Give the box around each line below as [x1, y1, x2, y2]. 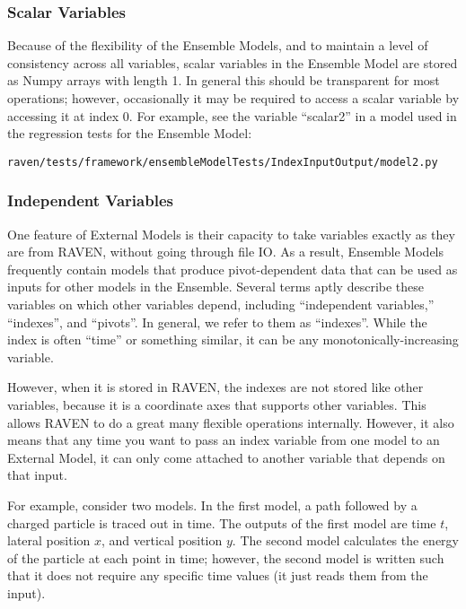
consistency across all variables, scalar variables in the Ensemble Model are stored [7, 53, 458, 72]
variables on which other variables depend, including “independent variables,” [7, 295, 435, 314]
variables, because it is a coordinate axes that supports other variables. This [7, 396, 426, 413]
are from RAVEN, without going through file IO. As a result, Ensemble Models [7, 242, 444, 261]
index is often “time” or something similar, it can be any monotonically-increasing [7, 330, 459, 349]
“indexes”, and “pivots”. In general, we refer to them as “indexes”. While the [7, 312, 427, 331]
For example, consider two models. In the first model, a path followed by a [7, 495, 418, 514]
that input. [7, 465, 67, 484]
